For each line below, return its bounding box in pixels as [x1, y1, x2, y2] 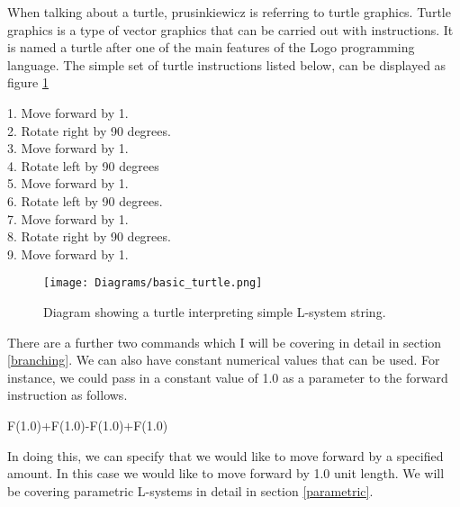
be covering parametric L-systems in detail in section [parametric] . [7, 481, 374, 500]
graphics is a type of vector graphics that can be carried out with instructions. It [7, 20, 454, 39]
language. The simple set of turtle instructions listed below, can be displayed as [7, 55, 446, 74]
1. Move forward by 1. [7, 103, 129, 122]
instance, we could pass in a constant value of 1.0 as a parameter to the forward [7, 367, 448, 386]
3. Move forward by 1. [7, 139, 129, 158]
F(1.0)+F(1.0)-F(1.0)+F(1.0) [7, 415, 168, 434]
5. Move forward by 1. [7, 174, 129, 193]
